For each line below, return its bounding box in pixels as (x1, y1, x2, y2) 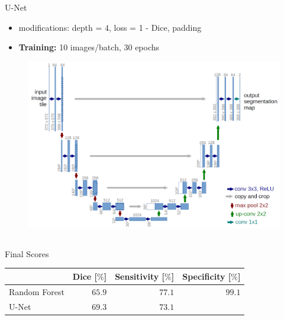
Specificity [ (182, 270, 231, 282)
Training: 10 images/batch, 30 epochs (18, 41, 160, 53)
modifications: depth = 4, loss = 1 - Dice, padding (18, 21, 202, 33)
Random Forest (9, 285, 64, 297)
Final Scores (5, 247, 49, 260)
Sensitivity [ (115, 270, 165, 282)
